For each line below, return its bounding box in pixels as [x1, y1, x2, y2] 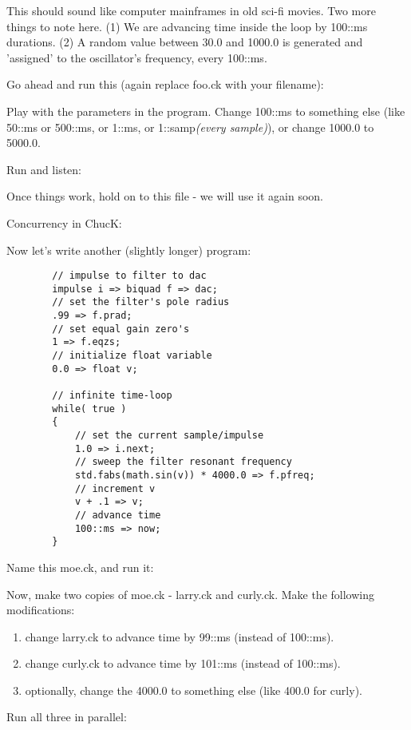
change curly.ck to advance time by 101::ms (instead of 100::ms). [25, 655, 341, 672]
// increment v [74, 482, 156, 494]
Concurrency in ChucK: [6, 214, 122, 231]
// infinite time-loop [52, 390, 172, 402]
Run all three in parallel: [6, 708, 127, 725]
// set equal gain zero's [52, 323, 190, 335]
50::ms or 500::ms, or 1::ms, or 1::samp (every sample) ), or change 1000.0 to [6, 118, 374, 135]
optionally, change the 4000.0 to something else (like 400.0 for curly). [25, 681, 362, 698]
